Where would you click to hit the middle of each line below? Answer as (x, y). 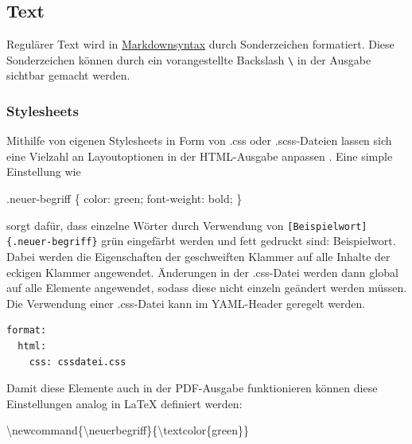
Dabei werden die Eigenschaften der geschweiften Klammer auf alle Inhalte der (198, 256)
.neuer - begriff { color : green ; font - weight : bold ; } (124, 199)
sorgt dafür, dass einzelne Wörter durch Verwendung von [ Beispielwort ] (187, 225)
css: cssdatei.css (78, 362)
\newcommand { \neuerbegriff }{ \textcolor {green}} (128, 430)
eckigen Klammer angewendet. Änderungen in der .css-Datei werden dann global (202, 272)
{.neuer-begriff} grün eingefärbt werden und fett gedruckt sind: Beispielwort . (201, 241)
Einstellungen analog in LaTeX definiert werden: (124, 403)
